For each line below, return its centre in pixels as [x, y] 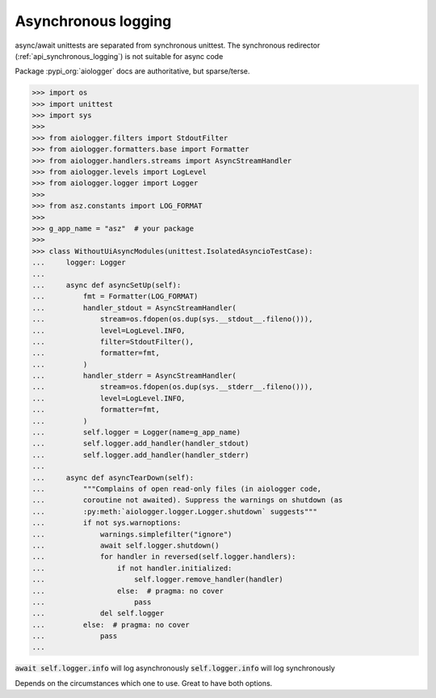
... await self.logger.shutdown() [126, 545]
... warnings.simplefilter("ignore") [132, 534]
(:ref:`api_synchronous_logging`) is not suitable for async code [119, 56]
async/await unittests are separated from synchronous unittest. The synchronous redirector [168, 45]
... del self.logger [98, 613]
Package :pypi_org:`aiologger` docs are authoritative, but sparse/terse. [132, 71]
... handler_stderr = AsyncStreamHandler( [134, 376]
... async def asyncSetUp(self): [107, 285]
